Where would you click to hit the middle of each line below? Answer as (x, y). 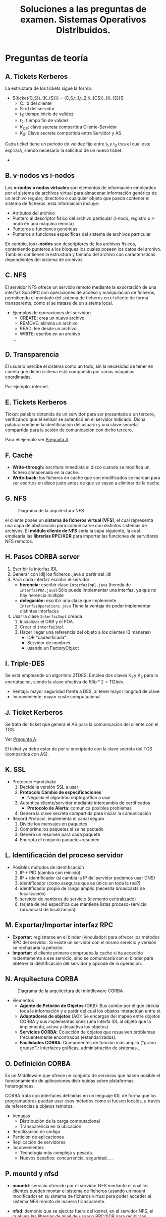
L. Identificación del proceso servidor (64, 855)
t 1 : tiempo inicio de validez (47, 114)
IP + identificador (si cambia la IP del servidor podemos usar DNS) (87, 878)
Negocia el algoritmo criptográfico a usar (69, 797)
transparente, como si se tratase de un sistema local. (59, 303)
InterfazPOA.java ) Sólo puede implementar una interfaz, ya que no (88, 590)
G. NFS (16, 499)
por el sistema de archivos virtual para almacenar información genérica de (81, 193)
